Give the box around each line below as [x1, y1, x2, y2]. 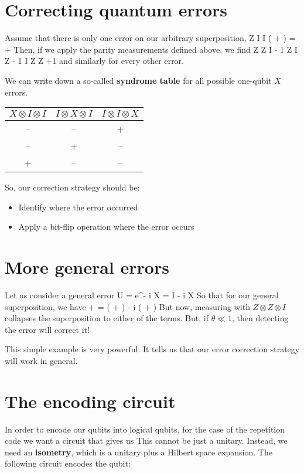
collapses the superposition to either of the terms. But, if [5, 312, 209, 324]
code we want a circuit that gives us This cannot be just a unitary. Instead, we [5, 434, 288, 447]
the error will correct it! [5, 323, 90, 335]
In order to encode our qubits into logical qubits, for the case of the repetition [5, 423, 285, 435]
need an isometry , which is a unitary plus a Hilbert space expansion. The [5, 445, 272, 458]
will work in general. [5, 354, 78, 366]
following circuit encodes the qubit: [5, 457, 131, 469]
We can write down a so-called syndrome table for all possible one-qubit [5, 74, 272, 86]
